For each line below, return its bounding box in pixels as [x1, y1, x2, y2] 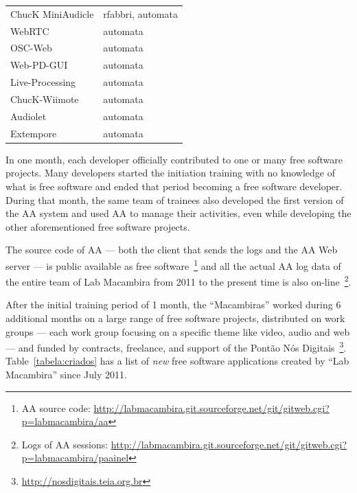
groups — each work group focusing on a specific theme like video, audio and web [5, 324, 350, 339]
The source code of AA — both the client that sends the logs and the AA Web [5, 242, 338, 257]
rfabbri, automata [103, 6, 178, 21]
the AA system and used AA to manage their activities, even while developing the [5, 206, 352, 220]
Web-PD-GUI [10, 58, 68, 72]
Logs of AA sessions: [21, 437, 108, 451]
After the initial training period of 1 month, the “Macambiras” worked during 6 [5, 297, 341, 312]
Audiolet [10, 108, 47, 123]
